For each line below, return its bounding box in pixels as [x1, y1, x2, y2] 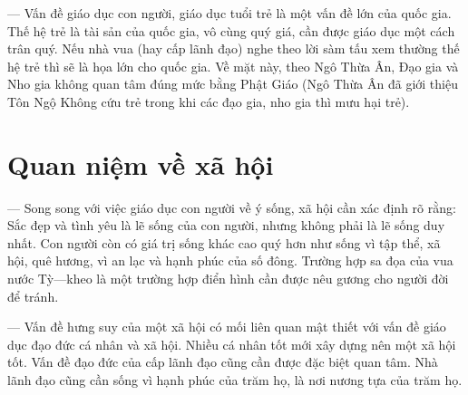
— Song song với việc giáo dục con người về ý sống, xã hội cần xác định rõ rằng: [7, 197, 456, 217]
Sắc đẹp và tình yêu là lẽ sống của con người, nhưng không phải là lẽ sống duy [7, 216, 445, 235]
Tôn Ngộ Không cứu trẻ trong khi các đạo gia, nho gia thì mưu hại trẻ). [7, 92, 410, 111]
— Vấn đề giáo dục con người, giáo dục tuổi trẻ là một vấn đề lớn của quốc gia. [7, 4, 452, 22]
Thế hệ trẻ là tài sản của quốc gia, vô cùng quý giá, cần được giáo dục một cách [7, 21, 455, 40]
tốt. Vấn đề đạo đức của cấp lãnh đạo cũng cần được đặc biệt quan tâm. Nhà [7, 352, 438, 371]
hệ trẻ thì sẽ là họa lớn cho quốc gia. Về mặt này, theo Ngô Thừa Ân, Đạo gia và [7, 56, 459, 75]
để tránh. [7, 286, 59, 305]
